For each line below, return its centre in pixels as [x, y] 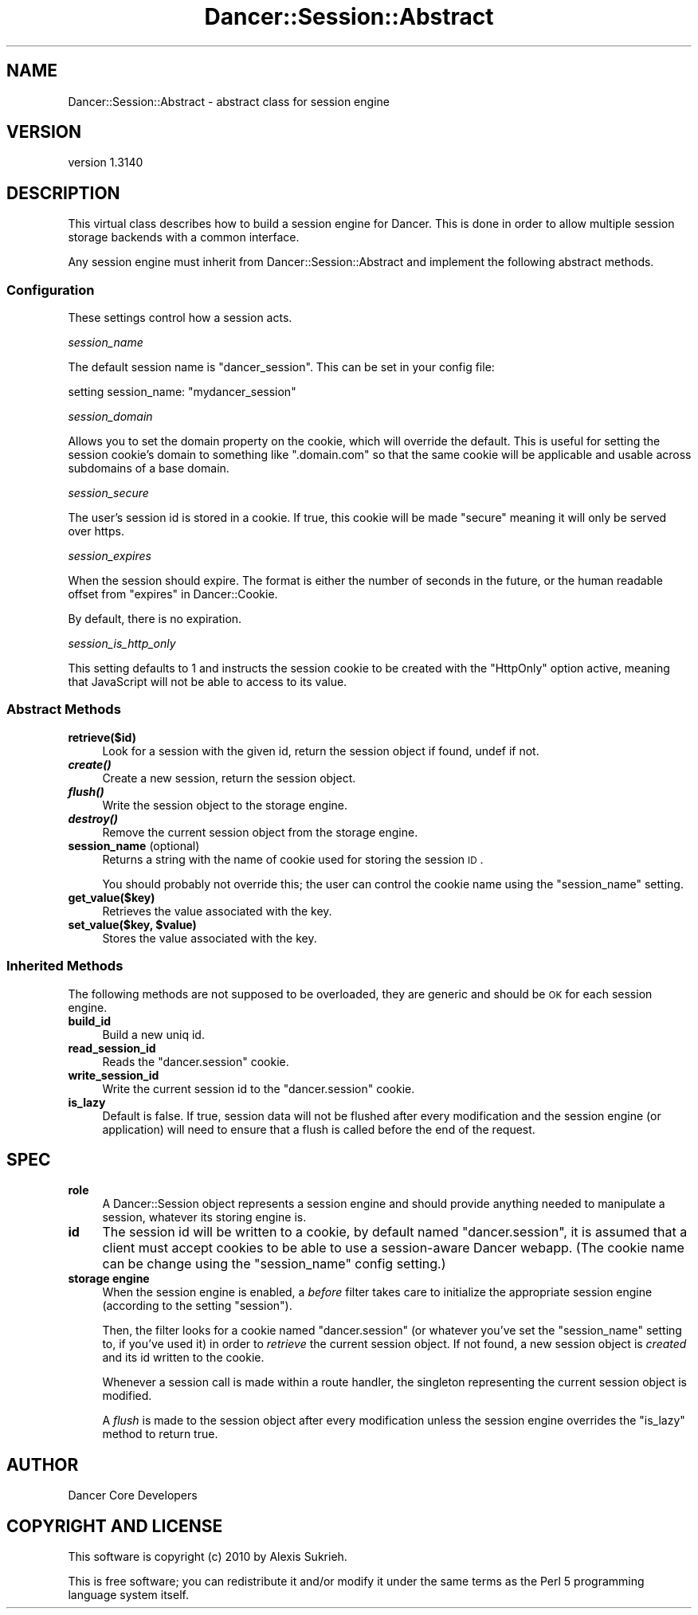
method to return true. [160, 1434]
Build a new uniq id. [153, 1034]
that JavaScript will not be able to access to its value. [208, 682]
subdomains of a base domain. [149, 468]
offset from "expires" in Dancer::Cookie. [173, 594]
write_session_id [114, 1075]
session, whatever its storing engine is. [204, 1217]
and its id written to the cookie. [183, 1358]
